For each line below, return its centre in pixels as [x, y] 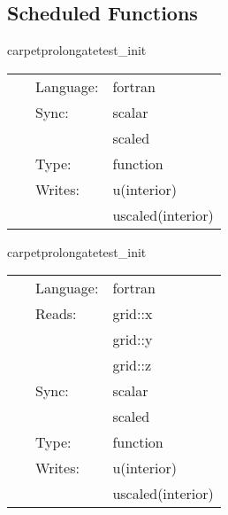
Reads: [56, 314]
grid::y [133, 339]
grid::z [132, 365]
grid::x [133, 314]
